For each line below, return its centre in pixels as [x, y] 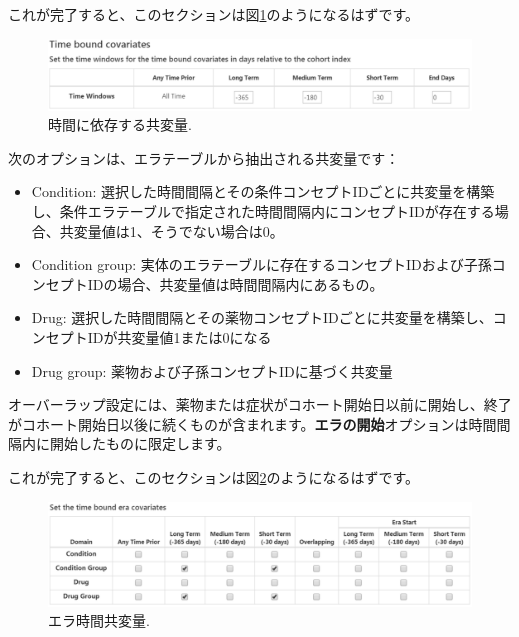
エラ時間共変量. [99, 620]
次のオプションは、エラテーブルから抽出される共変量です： [204, 157]
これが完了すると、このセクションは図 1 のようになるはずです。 [214, 14]
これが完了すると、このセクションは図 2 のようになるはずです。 [214, 476]
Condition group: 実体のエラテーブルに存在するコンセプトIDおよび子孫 [261, 264]
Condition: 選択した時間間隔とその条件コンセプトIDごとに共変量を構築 [263, 191]
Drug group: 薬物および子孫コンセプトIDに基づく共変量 [212, 370]
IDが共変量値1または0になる [179, 336]
